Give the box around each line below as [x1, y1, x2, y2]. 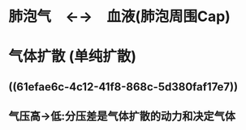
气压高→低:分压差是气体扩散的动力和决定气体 [8, 110, 236, 124]
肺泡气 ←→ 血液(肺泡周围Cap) [8, 7, 231, 26]
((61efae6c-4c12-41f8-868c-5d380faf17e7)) [8, 80, 238, 94]
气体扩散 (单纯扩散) [8, 48, 136, 65]
